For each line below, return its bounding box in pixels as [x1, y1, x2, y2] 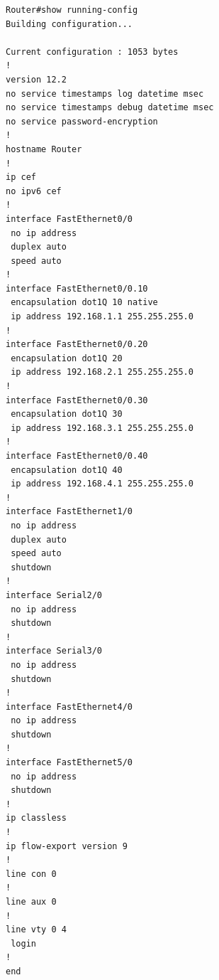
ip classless [6, 813, 67, 824]
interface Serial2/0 [6, 590, 103, 600]
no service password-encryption [6, 116, 158, 127]
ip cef [6, 172, 36, 183]
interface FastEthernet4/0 [6, 701, 133, 712]
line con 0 [6, 868, 57, 879]
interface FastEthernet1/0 [6, 506, 133, 517]
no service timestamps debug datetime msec [6, 102, 214, 113]
